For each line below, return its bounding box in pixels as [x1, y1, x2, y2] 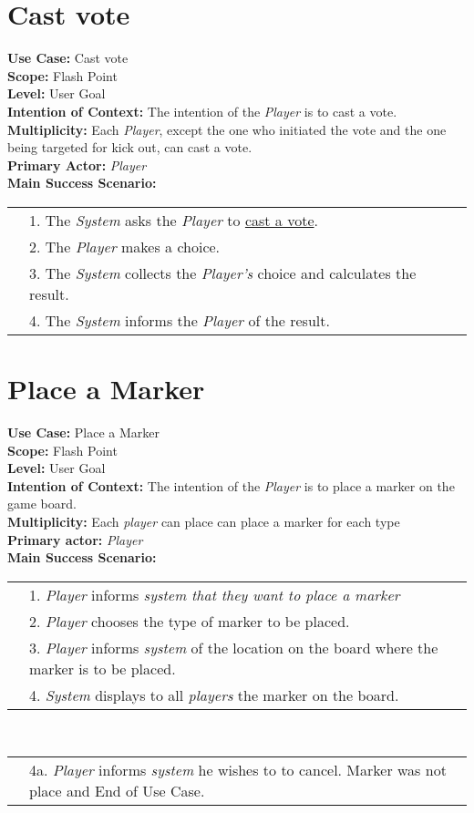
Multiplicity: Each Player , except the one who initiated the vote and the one [7, 119, 447, 139]
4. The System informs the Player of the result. [29, 309, 330, 331]
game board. [7, 494, 77, 513]
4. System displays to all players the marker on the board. [29, 684, 399, 705]
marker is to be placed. [29, 657, 176, 679]
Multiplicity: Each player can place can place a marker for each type [7, 511, 400, 530]
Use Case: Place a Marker [7, 423, 160, 441]
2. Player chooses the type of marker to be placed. [29, 610, 350, 632]
